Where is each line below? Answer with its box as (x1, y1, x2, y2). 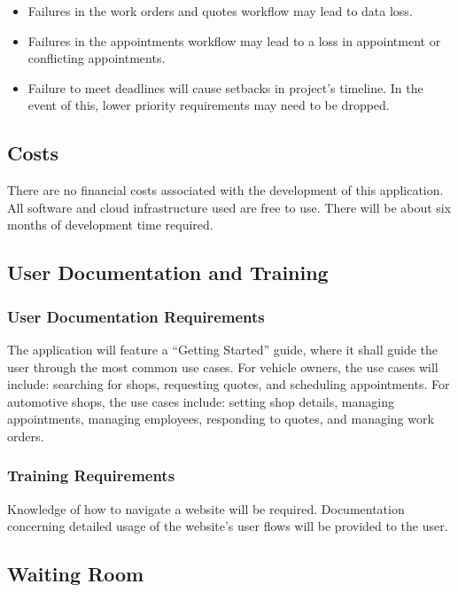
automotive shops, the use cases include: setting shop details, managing (7, 392, 394, 410)
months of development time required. (7, 215, 213, 234)
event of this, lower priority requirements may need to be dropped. (27, 96, 390, 114)
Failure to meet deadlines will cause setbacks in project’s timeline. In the (27, 78, 423, 97)
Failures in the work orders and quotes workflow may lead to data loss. (27, 2, 413, 19)
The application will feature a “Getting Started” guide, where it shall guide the (7, 339, 439, 358)
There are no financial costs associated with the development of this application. (7, 181, 444, 199)
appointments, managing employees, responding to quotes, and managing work (7, 409, 434, 428)
